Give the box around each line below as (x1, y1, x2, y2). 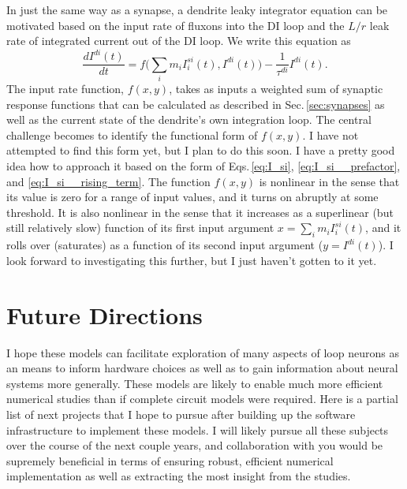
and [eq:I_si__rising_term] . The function (6, 173, 211, 189)
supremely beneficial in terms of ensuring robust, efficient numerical (6, 452, 334, 468)
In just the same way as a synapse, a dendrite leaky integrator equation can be (6, 2, 388, 17)
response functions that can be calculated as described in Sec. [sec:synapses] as (6, 95, 385, 112)
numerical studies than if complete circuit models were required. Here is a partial (6, 390, 398, 407)
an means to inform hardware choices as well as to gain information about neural (6, 360, 398, 376)
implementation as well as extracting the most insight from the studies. (6, 468, 351, 484)
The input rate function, (6, 80, 125, 97)
